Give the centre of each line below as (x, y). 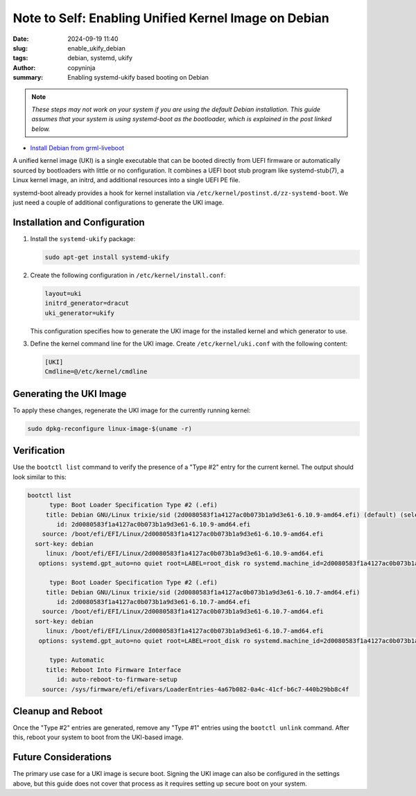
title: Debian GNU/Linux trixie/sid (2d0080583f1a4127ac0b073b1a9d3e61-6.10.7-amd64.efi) (203, 592)
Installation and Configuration (79, 222)
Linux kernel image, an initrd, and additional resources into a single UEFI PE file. (127, 180)
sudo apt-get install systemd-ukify (107, 257)
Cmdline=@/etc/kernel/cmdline (96, 372)
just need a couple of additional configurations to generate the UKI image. (119, 203)
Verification (39, 451)
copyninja (81, 68)
